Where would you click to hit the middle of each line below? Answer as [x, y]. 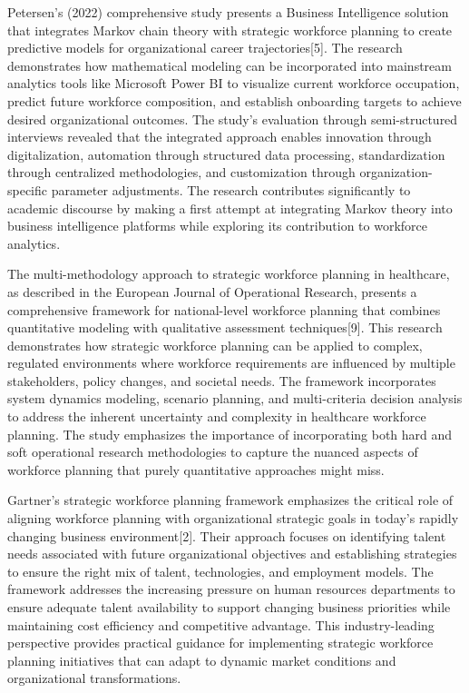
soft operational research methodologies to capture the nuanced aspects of [213, 452]
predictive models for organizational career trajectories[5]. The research [205, 48]
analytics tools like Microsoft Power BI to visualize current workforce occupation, [234, 83]
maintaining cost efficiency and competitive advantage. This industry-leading [221, 624]
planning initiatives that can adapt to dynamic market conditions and [202, 660]
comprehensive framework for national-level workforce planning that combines [224, 309]
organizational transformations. [94, 678]
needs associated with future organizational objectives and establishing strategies [232, 554]
